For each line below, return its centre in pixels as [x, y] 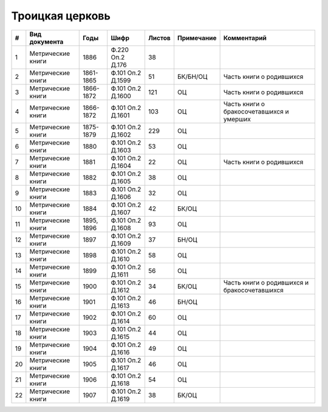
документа [46, 41]
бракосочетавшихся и [256, 111]
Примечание [197, 38]
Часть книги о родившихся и [266, 282]
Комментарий [245, 38]
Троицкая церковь [61, 16]
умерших [237, 119]
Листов [159, 38]
